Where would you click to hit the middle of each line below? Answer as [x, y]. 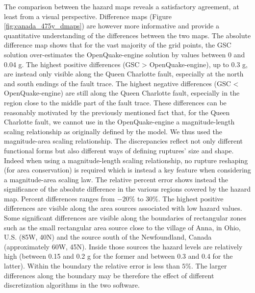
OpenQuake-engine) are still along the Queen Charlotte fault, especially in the [122, 93]
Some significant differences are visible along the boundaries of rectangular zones [125, 218]
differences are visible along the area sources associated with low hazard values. [123, 208]
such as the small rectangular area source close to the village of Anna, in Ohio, [122, 227]
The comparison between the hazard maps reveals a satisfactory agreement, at [122, 6]
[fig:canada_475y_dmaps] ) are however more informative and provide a [112, 26]
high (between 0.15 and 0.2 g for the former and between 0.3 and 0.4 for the [118, 256]
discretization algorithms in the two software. [72, 285]
